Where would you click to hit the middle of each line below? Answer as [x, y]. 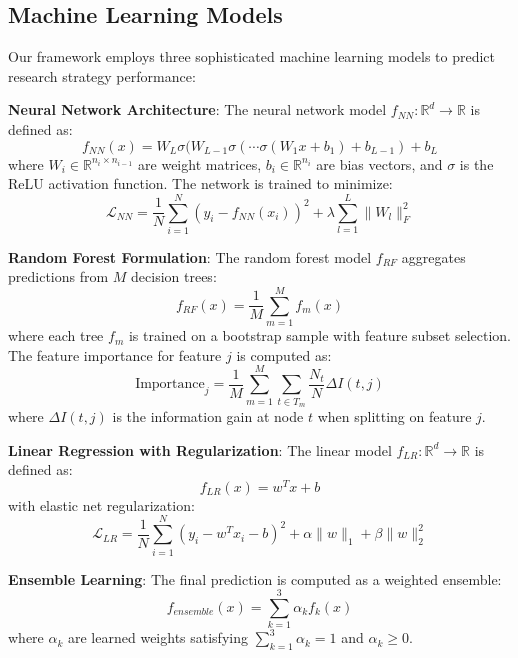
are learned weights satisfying [158, 637]
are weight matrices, [200, 163]
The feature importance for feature [115, 354]
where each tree [56, 335]
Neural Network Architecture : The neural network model [197, 109]
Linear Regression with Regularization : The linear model [200, 449]
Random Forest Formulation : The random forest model [190, 256]
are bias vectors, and [379, 163]
